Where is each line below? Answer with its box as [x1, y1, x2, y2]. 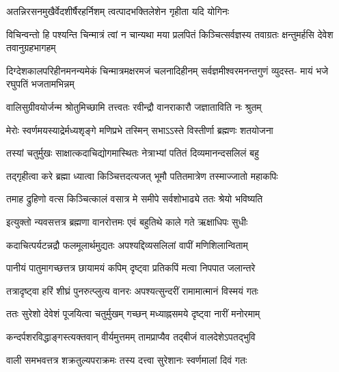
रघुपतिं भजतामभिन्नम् [6, 77, 74, 91]
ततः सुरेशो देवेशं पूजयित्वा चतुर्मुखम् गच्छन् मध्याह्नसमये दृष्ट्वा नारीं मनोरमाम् [6, 306, 260, 321]
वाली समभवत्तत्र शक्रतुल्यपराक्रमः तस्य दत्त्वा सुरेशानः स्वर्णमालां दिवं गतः [6, 352, 247, 367]
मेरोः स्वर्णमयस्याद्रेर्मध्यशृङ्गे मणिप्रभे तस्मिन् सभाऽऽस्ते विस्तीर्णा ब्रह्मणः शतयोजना [6, 122, 273, 137]
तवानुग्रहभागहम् [6, 40, 56, 55]
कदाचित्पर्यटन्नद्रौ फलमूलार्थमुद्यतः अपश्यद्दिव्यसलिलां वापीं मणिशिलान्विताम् [6, 237, 248, 252]
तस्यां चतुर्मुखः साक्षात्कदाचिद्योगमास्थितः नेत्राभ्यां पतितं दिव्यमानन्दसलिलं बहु [6, 146, 259, 160]
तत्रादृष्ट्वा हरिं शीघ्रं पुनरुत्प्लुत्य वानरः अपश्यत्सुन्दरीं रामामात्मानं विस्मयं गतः [6, 283, 258, 297]
